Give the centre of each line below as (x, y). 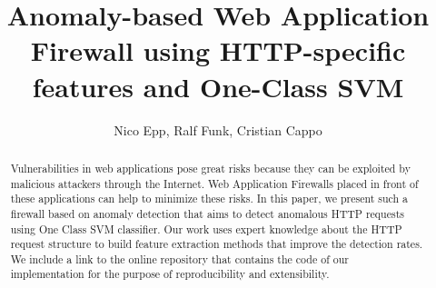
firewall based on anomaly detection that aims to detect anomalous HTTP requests (208, 213)
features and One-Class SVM (218, 86)
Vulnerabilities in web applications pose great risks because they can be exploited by (210, 168)
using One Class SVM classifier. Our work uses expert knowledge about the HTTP (206, 228)
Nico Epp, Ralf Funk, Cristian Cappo (218, 129)
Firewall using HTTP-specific (218, 50)
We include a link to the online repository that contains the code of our (179, 258)
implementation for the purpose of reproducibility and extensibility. (170, 274)
